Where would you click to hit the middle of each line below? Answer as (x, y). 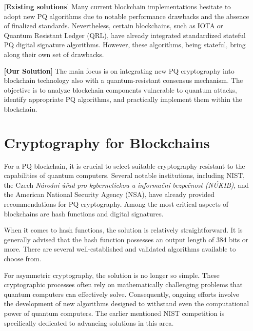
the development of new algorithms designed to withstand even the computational (126, 303)
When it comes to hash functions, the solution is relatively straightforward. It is (123, 230)
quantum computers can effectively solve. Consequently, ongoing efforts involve (122, 294)
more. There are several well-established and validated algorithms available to (120, 249)
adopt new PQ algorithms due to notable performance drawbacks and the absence (126, 16)
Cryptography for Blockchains (107, 142)
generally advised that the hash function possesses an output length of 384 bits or (126, 239)
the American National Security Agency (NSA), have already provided (109, 194)
